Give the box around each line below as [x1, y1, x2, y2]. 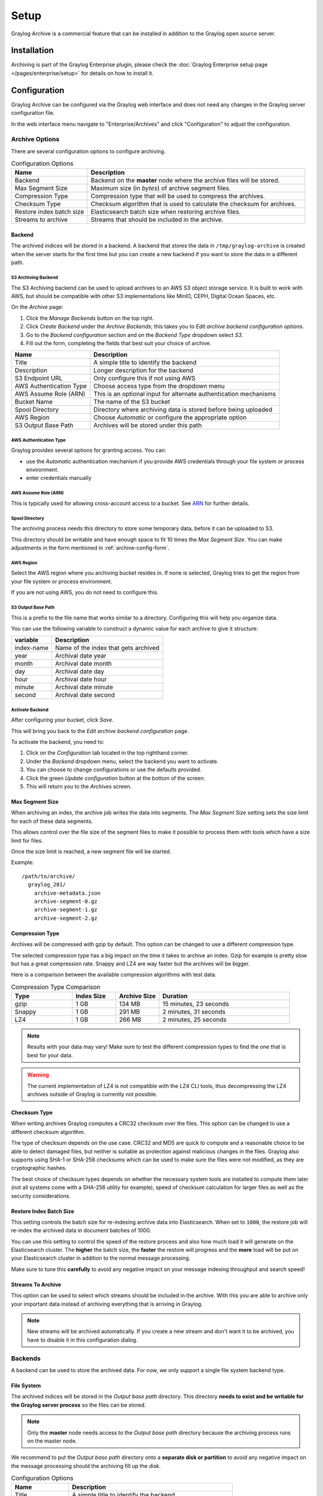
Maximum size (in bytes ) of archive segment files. [90, 184, 231, 193]
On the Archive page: [11, 303, 64, 311]
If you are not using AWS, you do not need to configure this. [11, 589, 159, 596]
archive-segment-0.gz [33, 898, 98, 905]
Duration [162, 992, 188, 1001]
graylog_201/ [28, 881, 66, 888]
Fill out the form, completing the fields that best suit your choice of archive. [26, 339, 212, 346]
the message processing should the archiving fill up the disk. [11, 1462, 161, 1469]
